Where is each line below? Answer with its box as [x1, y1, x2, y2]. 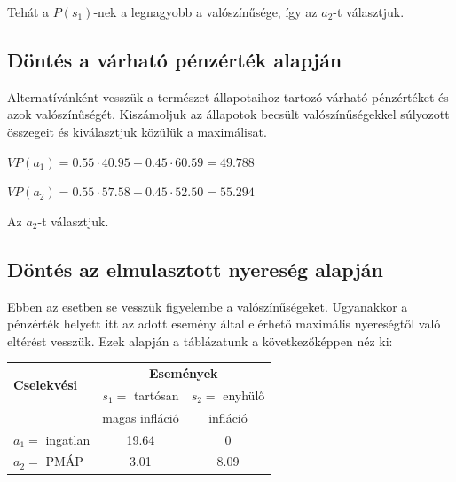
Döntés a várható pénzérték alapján [7, 45, 342, 73]
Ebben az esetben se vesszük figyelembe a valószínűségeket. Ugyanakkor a [7, 296, 408, 315]
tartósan [133, 385, 179, 404]
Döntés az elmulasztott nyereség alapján [7, 255, 383, 282]
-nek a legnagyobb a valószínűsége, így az [93, 3, 318, 20]
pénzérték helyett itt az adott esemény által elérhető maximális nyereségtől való [7, 314, 441, 333]
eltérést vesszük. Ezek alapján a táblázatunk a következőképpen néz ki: [7, 331, 393, 350]
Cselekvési [13, 375, 77, 393]
